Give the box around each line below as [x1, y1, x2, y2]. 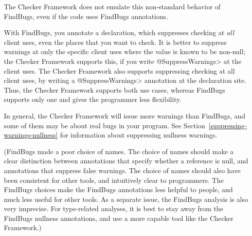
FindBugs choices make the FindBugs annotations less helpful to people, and [4, 184, 233, 195]
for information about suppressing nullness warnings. [60, 130, 217, 140]
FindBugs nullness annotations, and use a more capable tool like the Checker [4, 213, 234, 223]
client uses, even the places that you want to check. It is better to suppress [4, 37, 227, 47]
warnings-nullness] [4, 130, 58, 140]
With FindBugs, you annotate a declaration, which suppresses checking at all [4, 27, 234, 38]
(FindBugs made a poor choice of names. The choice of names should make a [4, 146, 234, 156]
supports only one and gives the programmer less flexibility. [4, 94, 181, 104]
